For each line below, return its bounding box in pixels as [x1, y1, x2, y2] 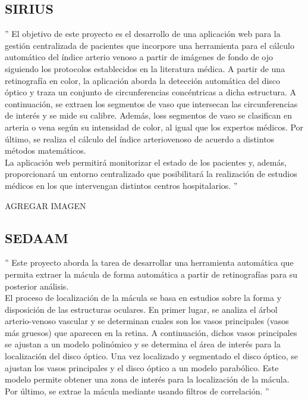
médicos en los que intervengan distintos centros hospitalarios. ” [5, 179, 238, 191]
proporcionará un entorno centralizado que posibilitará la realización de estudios [5, 167, 297, 180]
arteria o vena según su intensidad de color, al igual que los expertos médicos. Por [5, 120, 304, 133]
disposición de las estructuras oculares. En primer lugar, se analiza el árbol [5, 303, 278, 315]
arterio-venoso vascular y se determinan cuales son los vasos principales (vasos [5, 315, 289, 327]
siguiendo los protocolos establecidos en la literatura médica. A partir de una [5, 62, 285, 74]
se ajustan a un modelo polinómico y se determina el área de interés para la [5, 338, 281, 350]
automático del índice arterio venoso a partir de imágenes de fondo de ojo [5, 51, 274, 63]
